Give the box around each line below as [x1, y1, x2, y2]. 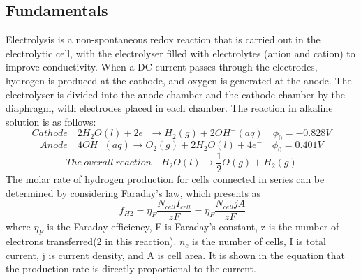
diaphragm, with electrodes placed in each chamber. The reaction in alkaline [6, 101, 333, 115]
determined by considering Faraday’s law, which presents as [6, 185, 261, 200]
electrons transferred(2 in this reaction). [6, 234, 177, 249]
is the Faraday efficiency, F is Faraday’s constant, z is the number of [47, 219, 339, 234]
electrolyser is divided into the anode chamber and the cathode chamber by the [6, 87, 346, 101]
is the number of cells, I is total [192, 234, 327, 249]
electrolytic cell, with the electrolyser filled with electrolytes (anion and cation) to [6, 45, 355, 60]
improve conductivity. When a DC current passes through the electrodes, [6, 59, 318, 74]
